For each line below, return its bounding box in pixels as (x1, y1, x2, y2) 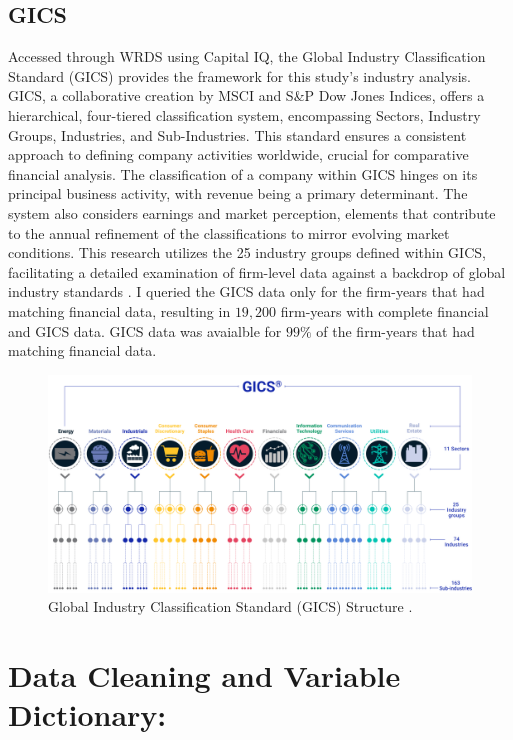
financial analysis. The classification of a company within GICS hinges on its (8, 163, 478, 184)
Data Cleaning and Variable (8, 654, 401, 695)
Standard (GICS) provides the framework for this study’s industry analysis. (8, 65, 471, 86)
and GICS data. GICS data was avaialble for (8, 320, 282, 341)
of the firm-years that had (316, 320, 475, 341)
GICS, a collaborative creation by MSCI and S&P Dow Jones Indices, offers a (8, 85, 485, 106)
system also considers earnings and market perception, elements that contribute (8, 202, 496, 223)
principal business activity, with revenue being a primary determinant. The (8, 183, 468, 204)
